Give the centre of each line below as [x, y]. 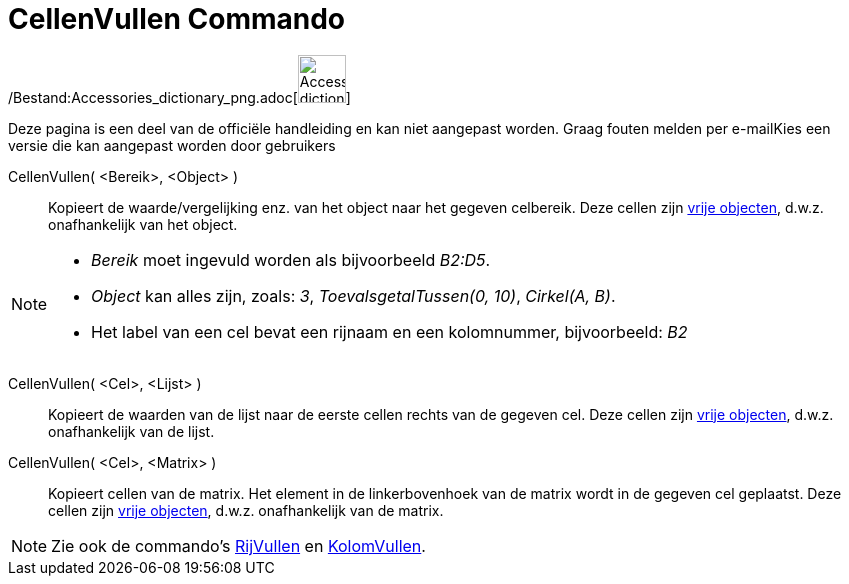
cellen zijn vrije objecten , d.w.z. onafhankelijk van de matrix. [246, 510]
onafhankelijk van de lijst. [131, 431]
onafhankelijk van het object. [143, 224]
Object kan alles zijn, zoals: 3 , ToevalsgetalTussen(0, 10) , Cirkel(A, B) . [353, 295]
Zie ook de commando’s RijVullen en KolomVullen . [238, 545]
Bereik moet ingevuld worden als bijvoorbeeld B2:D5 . [291, 259]
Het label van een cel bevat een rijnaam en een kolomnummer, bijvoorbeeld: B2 [389, 331]
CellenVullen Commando [177, 19]
